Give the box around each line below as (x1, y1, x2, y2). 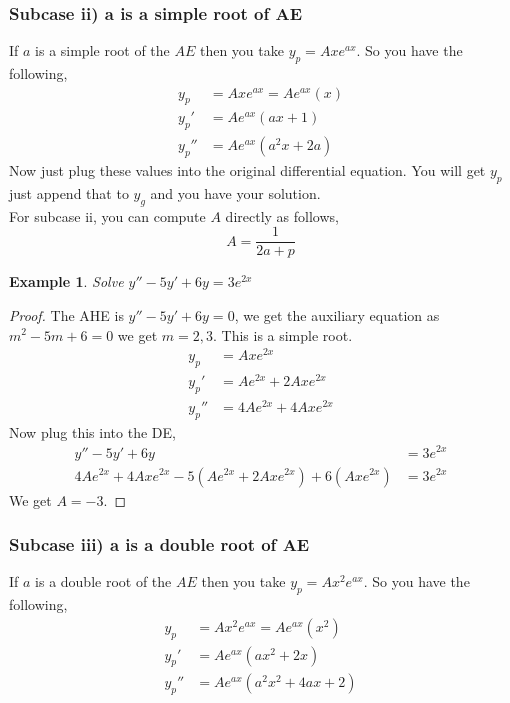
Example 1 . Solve (9, 271, 124, 292)
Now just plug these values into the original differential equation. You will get (9, 160, 486, 181)
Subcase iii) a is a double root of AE (9, 532, 310, 557)
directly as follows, (225, 205, 339, 226)
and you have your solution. (150, 182, 321, 203)
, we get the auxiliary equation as (234, 304, 440, 325)
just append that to (9, 182, 129, 203)
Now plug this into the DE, (9, 421, 176, 442)
